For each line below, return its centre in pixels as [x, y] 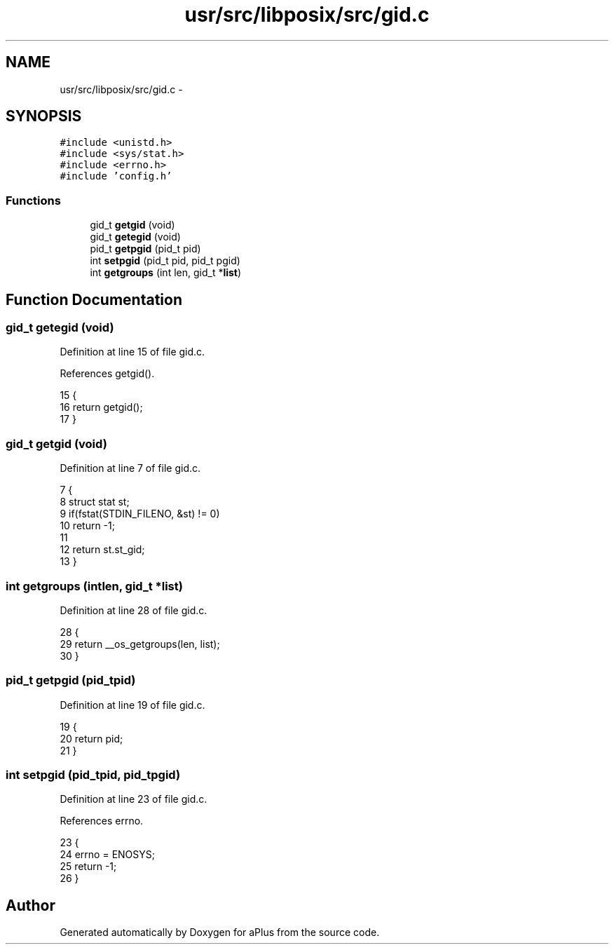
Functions [33, 200]
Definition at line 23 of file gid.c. [134, 799]
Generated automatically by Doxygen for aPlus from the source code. [220, 932]
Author [30, 905]
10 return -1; [87, 526]
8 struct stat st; [95, 502]
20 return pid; [91, 738]
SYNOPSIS [44, 116]
